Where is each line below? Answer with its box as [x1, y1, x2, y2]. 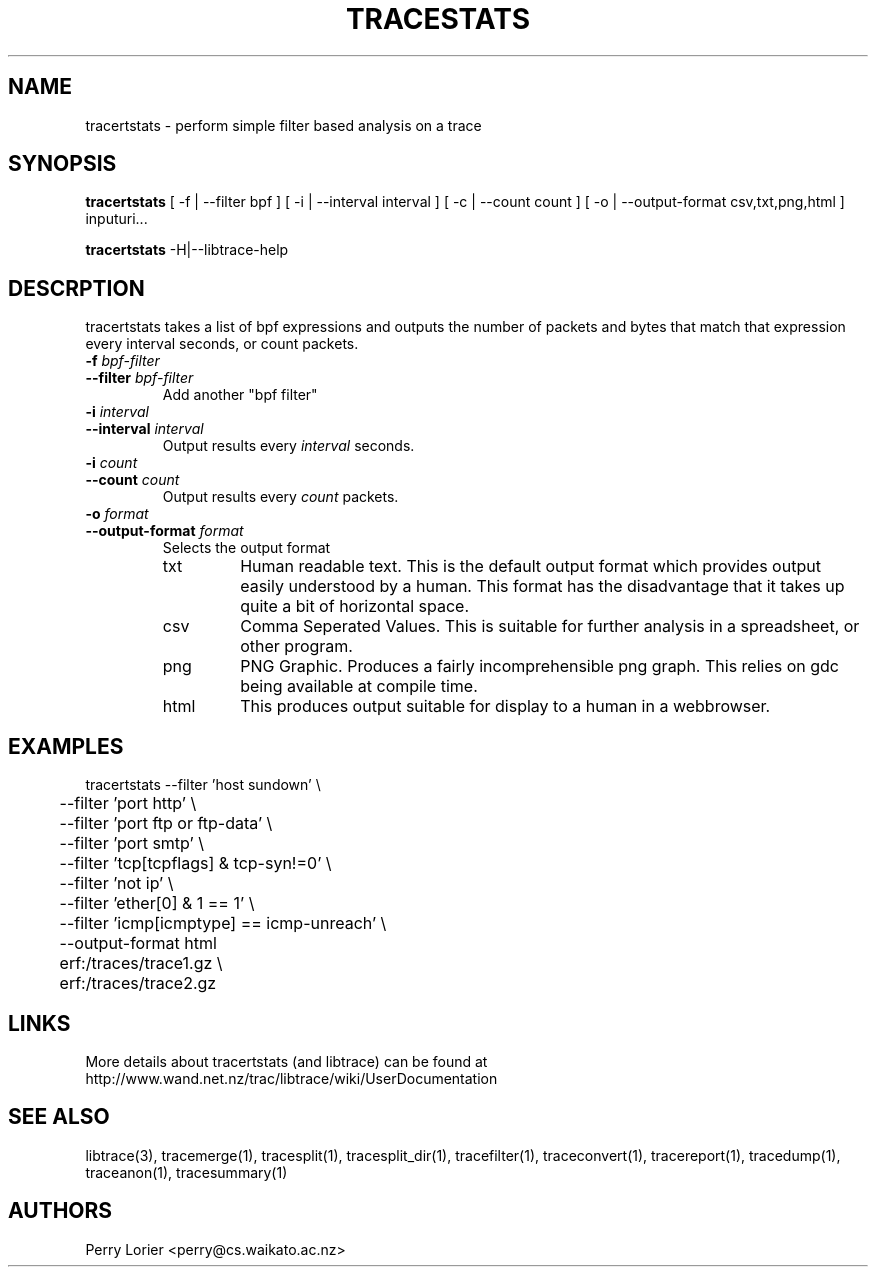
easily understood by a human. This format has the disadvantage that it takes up [240, 576, 845, 597]
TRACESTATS [345, 2, 531, 36]
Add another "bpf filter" [162, 386, 318, 404]
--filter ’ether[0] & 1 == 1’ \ [59, 893, 255, 914]
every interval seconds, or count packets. [85, 335, 359, 353]
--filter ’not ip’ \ [59, 873, 174, 894]
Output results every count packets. [162, 488, 399, 506]
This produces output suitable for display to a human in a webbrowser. [240, 696, 771, 717]
